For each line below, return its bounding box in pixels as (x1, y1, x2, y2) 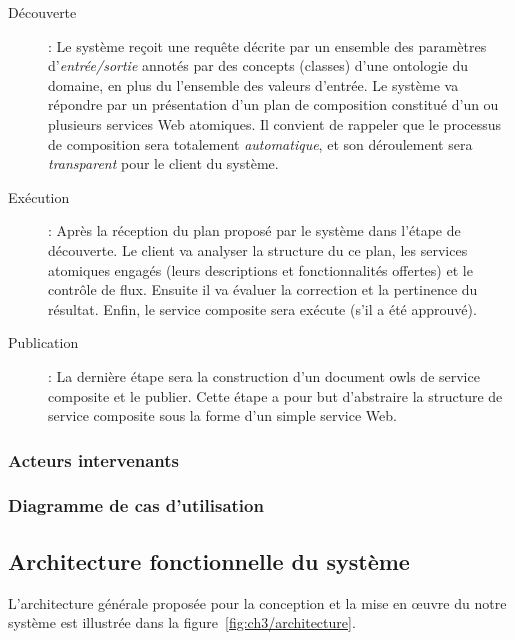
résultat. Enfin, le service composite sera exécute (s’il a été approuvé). (48, 298, 477, 319)
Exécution (8, 186, 70, 207)
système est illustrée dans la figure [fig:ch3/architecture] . (8, 612, 356, 633)
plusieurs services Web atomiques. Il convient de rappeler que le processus (48, 113, 502, 134)
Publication (8, 332, 79, 353)
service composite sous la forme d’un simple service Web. (48, 405, 397, 426)
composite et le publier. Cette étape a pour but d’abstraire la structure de (48, 385, 503, 406)
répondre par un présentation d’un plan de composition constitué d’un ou (48, 94, 499, 115)
